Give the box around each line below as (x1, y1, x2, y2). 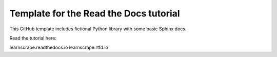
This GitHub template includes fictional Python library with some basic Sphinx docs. (9, 26, 187, 32)
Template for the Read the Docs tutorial (9, 8, 180, 19)
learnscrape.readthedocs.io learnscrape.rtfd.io (9, 44, 109, 51)
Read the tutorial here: (9, 35, 56, 41)
